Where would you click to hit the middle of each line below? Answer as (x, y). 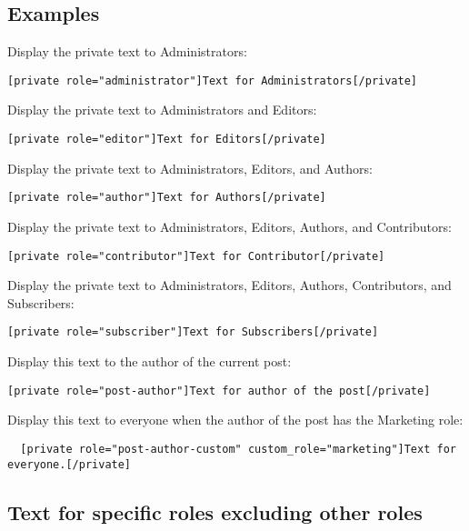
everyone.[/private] (70, 464)
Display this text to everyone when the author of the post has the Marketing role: (235, 420)
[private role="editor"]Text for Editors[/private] (167, 140)
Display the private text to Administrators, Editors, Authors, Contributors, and (230, 285)
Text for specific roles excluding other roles (215, 511)
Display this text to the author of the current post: (150, 361)
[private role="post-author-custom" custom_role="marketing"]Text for (238, 449)
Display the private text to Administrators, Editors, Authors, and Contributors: (230, 226)
